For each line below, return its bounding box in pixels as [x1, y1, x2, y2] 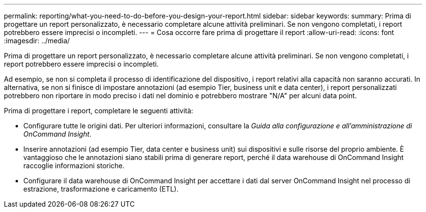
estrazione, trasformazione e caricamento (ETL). [23, 185, 178, 193]
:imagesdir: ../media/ [4, 36, 70, 45]
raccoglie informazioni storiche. [23, 161, 125, 170]
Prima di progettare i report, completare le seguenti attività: [4, 106, 194, 115]
